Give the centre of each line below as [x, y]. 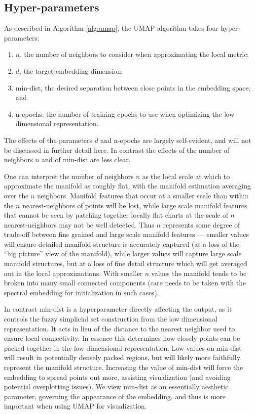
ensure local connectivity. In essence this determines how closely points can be [122, 338]
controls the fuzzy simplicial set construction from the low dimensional [111, 319]
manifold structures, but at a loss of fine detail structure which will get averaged [126, 263]
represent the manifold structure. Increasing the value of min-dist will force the [124, 367]
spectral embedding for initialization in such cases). [82, 292]
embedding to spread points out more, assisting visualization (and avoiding [117, 377]
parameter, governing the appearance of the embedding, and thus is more [115, 396]
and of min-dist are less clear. [86, 160]
